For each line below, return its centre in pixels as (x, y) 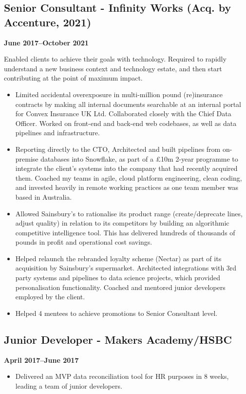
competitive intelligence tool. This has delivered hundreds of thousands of (125, 232)
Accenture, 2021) (48, 22)
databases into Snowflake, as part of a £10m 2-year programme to (139, 158)
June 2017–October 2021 (46, 42)
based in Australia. (44, 197)
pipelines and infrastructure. (57, 133)
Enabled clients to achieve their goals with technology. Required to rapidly (115, 59)
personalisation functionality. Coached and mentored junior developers (120, 287)
